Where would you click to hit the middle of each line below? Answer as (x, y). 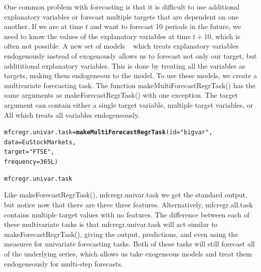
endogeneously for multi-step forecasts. (63, 263)
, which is (226, 36)
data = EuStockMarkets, (40, 142)
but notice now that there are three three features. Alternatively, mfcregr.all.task (128, 204)
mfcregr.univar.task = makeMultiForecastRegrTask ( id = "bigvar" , (108, 132)
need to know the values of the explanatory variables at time (97, 36)
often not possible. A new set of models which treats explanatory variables (121, 46)
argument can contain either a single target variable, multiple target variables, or (129, 104)
